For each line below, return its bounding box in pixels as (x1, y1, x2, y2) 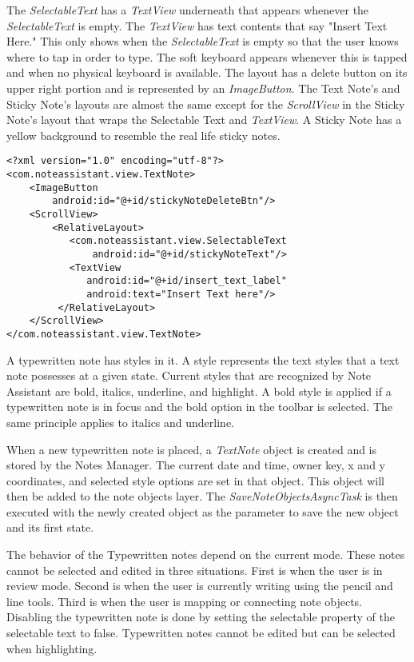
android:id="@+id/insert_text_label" (86, 275, 287, 287)
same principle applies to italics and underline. (6, 413, 234, 430)
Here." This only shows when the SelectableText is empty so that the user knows (6, 33, 399, 50)
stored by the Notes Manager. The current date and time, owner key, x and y (6, 457, 385, 473)
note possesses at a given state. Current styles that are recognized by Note (6, 367, 372, 384)
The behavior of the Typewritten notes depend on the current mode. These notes (6, 546, 405, 563)
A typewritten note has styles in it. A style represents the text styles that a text (6, 351, 400, 368)
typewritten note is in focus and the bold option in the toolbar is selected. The (6, 398, 393, 415)
